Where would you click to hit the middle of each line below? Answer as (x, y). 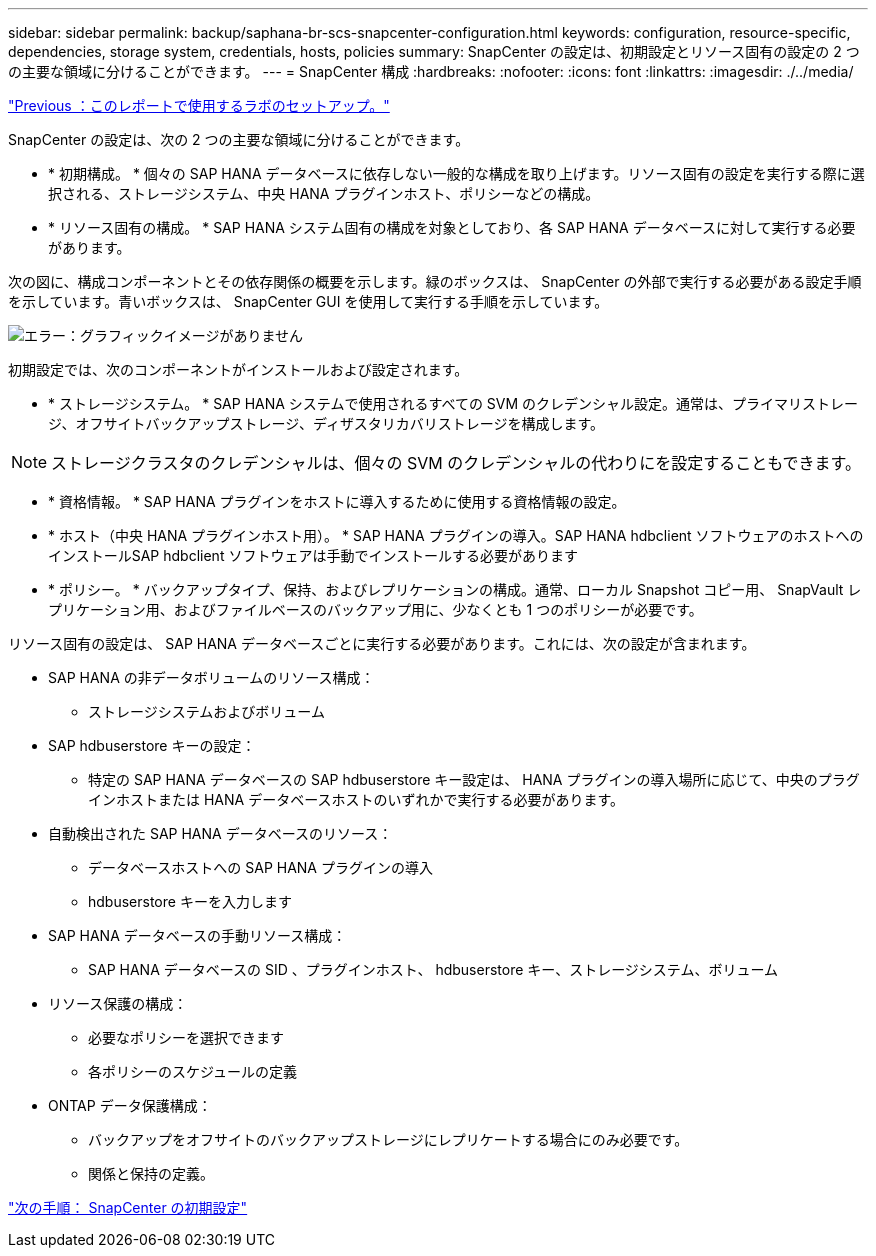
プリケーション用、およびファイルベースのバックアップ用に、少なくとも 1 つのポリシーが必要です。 (375, 609)
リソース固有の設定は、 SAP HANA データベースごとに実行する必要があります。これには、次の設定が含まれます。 (382, 643)
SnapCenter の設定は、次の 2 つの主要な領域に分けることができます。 (239, 139)
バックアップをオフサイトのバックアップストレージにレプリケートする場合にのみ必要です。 (388, 1139)
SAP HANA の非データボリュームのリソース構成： (211, 677)
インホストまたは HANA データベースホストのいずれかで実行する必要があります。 (356, 799)
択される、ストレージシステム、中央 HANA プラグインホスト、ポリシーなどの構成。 (324, 193)
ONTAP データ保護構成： (130, 1105)
